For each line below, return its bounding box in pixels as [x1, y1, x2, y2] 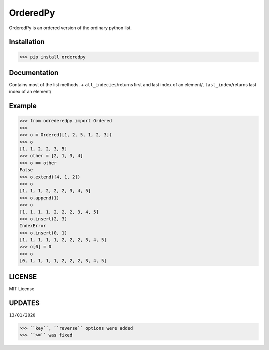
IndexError [19, 223, 46, 229]
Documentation [9, 68, 59, 77]
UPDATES [9, 299, 40, 307]
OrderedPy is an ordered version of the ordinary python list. [9, 25, 132, 31]
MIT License [9, 285, 35, 292]
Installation [9, 38, 45, 46]
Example [9, 102, 37, 110]
